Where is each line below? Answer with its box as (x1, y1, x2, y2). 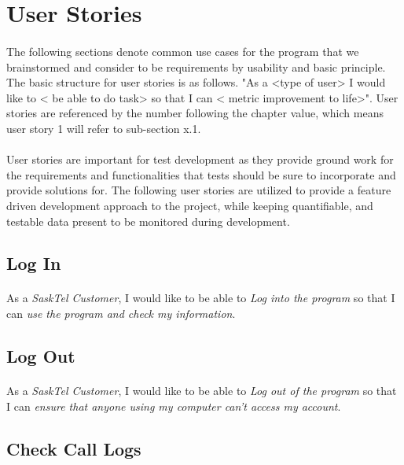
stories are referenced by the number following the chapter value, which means (6, 105, 384, 121)
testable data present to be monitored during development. (6, 212, 290, 229)
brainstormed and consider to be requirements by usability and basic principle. (6, 58, 386, 75)
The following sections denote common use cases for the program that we (6, 42, 359, 59)
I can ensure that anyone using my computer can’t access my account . (6, 397, 341, 414)
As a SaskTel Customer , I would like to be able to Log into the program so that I (6, 290, 395, 306)
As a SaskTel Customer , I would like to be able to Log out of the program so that (6, 382, 397, 399)
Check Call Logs (6, 436, 141, 460)
